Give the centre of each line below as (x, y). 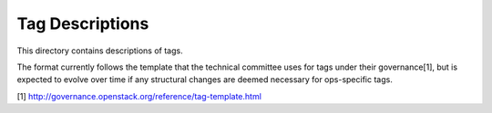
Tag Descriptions (83, 24)
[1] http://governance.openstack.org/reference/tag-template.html (139, 96)
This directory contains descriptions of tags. (100, 51)
